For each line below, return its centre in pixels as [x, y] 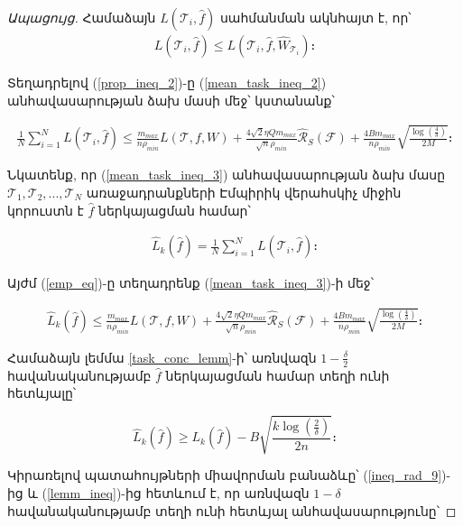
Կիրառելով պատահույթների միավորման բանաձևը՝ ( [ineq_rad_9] [225, 475]
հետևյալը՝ [42, 393]
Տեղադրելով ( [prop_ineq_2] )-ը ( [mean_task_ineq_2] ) [167, 83]
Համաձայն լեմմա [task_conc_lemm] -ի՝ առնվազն [162, 357]
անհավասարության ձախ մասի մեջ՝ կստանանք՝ [171, 100]
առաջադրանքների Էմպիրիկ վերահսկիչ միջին [244, 192]
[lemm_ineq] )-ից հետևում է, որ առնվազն [178, 493]
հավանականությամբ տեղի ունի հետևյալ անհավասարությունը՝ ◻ [232, 510]
